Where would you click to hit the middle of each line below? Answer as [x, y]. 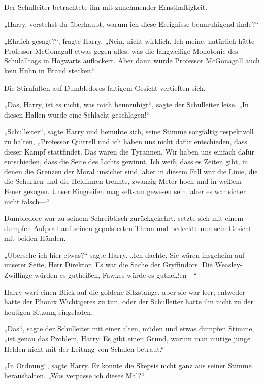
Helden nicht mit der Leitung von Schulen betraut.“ [84, 348]
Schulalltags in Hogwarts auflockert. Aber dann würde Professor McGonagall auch [132, 61]
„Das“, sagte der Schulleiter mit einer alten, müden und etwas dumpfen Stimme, [129, 329]
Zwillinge [18, 275]
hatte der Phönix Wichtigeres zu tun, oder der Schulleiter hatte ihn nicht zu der [129, 302]
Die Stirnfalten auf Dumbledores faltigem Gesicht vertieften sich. [105, 87]
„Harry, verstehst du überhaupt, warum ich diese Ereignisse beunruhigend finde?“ [131, 24]
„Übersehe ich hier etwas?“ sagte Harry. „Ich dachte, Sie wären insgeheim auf [124, 255]
